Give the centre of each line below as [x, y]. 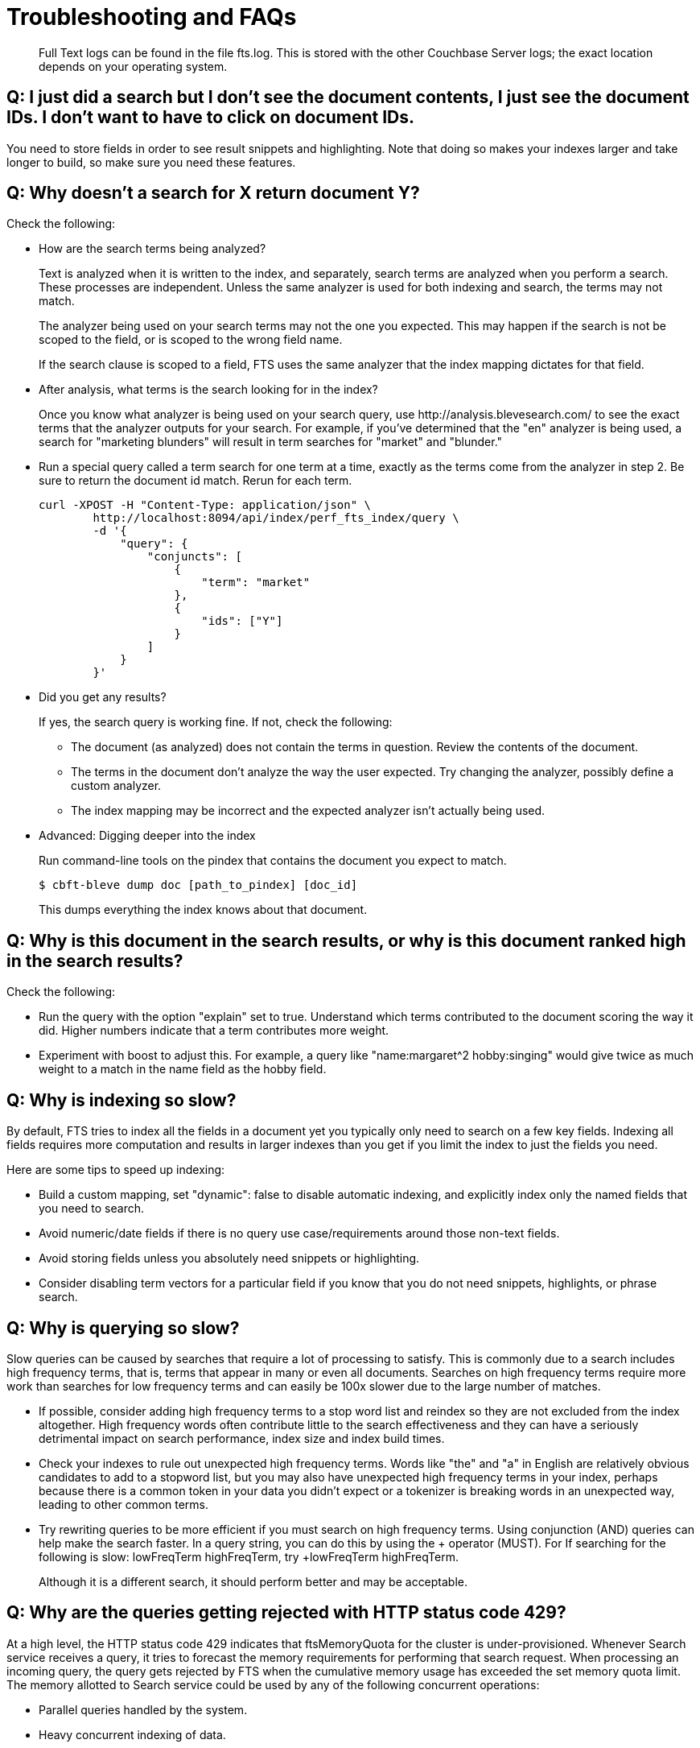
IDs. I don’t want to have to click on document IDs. [210, 118]
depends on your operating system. [133, 66]
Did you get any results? [103, 697]
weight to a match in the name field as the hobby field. [183, 1069]
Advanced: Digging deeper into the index [147, 836]
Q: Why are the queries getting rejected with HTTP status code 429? [286, 1613]
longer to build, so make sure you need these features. [151, 162]
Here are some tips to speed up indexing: [116, 1170]
